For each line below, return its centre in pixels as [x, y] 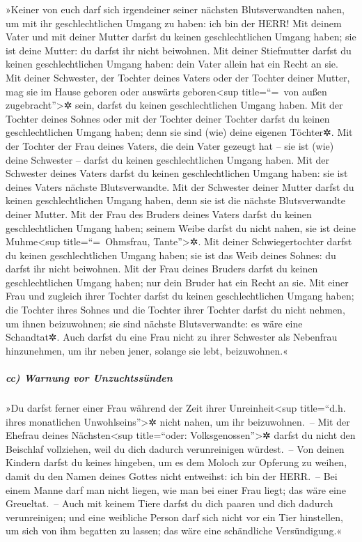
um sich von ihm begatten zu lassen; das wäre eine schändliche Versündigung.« [174, 531]
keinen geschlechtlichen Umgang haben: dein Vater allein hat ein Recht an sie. [172, 64]
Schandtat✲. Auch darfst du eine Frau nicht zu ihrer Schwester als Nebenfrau [172, 337]
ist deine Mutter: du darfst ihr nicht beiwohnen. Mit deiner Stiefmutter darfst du [179, 50]
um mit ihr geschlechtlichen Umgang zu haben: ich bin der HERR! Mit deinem [174, 23]
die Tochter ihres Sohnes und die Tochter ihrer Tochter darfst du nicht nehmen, [175, 310]
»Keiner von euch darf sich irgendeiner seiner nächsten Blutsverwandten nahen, [175, 9]
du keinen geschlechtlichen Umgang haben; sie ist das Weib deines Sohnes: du [171, 255]
